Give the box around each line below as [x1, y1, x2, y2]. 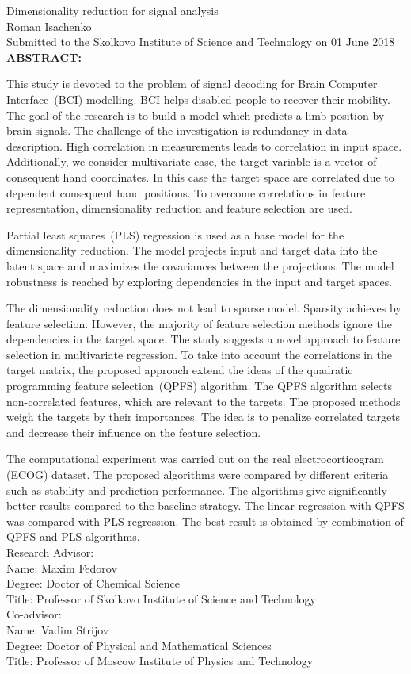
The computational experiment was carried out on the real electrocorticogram [6, 450, 384, 467]
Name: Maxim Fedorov [6, 559, 117, 576]
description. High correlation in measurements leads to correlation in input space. [6, 137, 402, 154]
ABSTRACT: [6, 48, 82, 65]
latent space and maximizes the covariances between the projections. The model [6, 257, 394, 274]
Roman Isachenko [6, 17, 92, 34]
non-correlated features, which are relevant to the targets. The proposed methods [6, 393, 401, 409]
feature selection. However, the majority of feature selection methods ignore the [6, 315, 392, 331]
